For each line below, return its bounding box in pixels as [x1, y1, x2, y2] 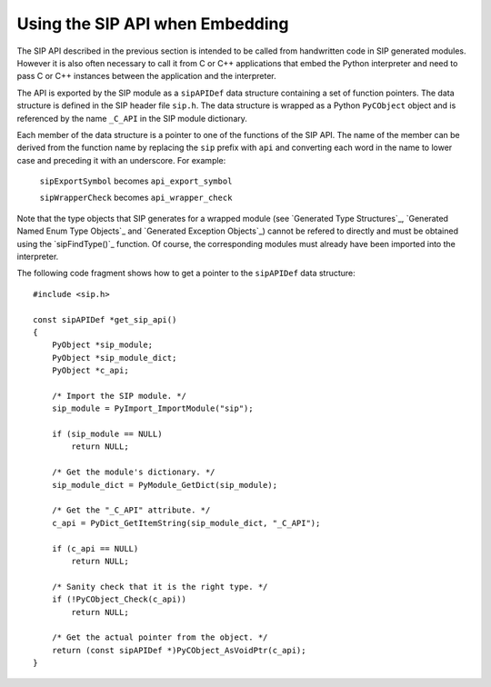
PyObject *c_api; [51, 365, 129, 376]
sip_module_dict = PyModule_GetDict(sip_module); [51, 480, 277, 490]
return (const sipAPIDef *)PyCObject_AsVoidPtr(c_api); [51, 645, 306, 655]
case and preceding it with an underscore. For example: [16, 154, 226, 165]
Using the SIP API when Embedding [16, 14, 289, 34]
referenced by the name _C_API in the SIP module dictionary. [16, 113, 247, 124]
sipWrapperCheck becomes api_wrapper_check [39, 192, 233, 204]
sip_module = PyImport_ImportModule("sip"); [51, 403, 254, 413]
